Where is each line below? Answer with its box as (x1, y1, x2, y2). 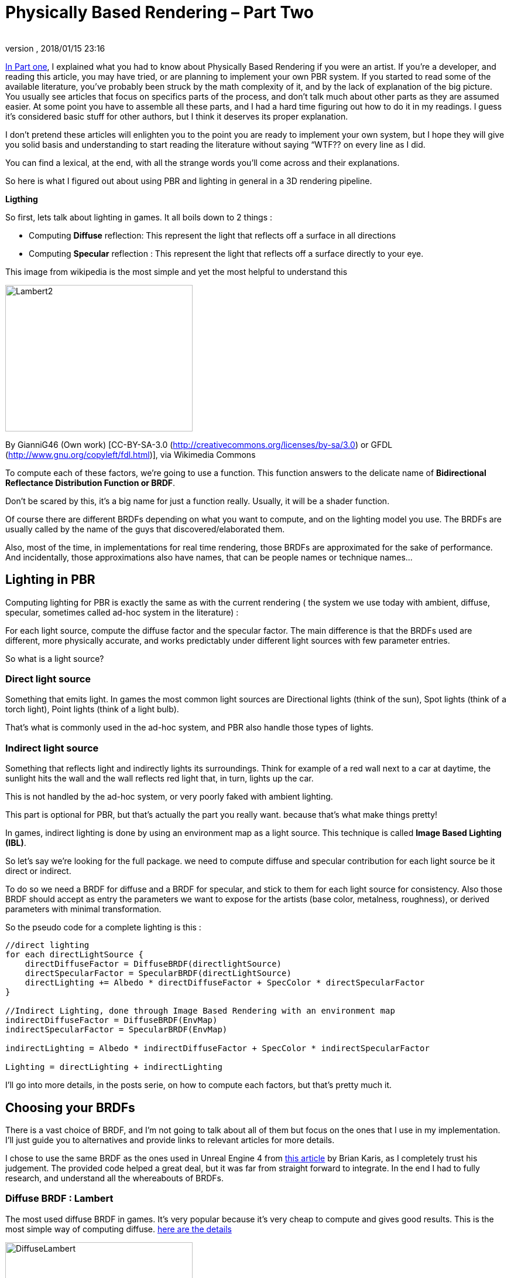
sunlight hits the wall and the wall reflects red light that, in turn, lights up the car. (5, 773, 314, 784)
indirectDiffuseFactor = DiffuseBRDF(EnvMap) (5, 1015, 218, 1025)
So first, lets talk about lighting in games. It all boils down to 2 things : (5, 212, 273, 222)
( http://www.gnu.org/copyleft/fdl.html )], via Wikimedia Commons (5, 449, 256, 460)
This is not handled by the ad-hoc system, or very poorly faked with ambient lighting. (5, 791, 333, 802)
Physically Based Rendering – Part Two (5, 2, 314, 22)
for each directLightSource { (5, 950, 144, 960)
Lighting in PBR (5, 572, 95, 587)
